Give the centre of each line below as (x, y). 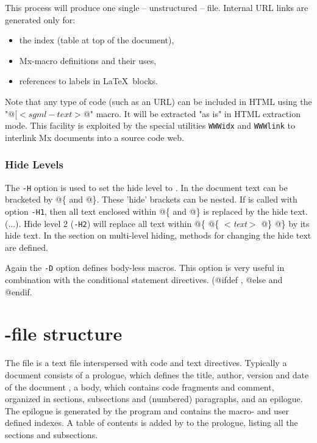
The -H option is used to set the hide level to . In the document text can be (146, 187)
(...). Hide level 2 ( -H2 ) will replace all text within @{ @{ (112, 223)
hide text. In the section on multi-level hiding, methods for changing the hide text (158, 235)
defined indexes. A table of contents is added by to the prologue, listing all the (151, 423)
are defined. (27, 247)
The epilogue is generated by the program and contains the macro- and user (147, 410)
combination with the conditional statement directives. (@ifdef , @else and (144, 280)
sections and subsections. (52, 434)
